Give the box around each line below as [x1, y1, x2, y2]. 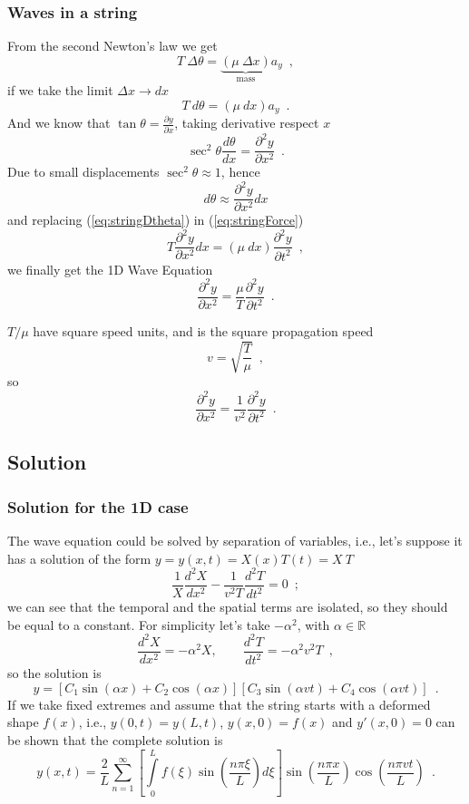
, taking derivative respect [174, 113, 319, 132]
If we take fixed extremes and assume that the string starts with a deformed [7, 694, 431, 713]
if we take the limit [7, 81, 113, 100]
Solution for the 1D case [7, 495, 189, 518]
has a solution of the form [7, 548, 151, 567]
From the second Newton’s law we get [7, 36, 218, 55]
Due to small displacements [7, 162, 160, 181]
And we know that [7, 113, 111, 132]
